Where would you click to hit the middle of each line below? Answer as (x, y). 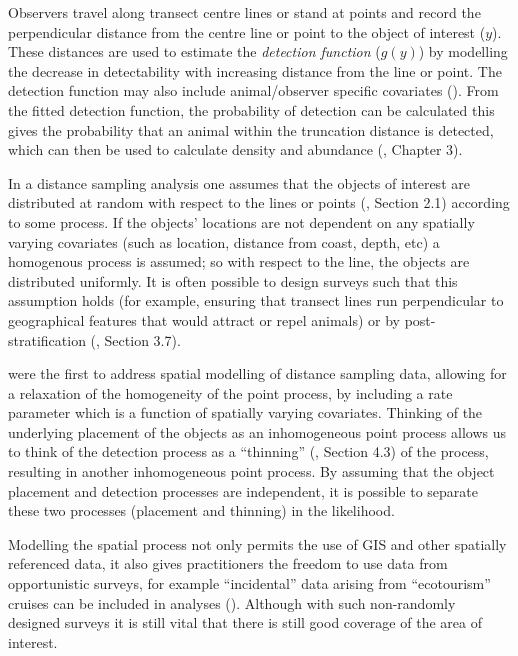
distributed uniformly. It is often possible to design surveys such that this (233, 280)
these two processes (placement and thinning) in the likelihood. (201, 510)
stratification (47, 339)
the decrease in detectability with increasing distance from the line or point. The (255, 70)
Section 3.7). (142, 339)
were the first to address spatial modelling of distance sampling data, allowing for (257, 373)
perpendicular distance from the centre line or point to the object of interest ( (247, 31)
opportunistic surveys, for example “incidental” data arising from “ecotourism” (249, 583)
